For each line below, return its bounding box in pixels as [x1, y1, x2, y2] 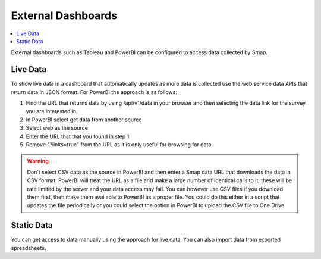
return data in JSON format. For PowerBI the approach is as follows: [11, 88, 178, 95]
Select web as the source [26, 124, 89, 132]
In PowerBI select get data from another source [26, 116, 142, 123]
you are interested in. [26, 108, 78, 115]
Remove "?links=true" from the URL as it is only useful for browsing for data [26, 141, 212, 148]
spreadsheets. [11, 244, 46, 251]
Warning [27, 158, 49, 165]
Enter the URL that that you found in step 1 [26, 133, 130, 140]
